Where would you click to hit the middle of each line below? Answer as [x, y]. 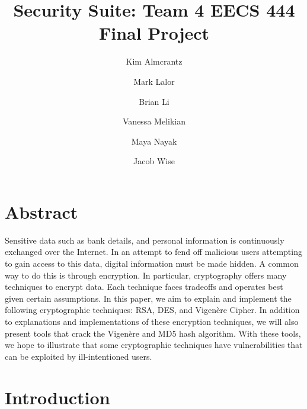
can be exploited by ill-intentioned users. [79, 356]
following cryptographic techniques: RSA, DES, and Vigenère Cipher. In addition [152, 310]
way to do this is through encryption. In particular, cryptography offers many [146, 275]
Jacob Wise [154, 161]
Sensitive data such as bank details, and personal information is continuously [145, 240]
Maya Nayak [154, 141]
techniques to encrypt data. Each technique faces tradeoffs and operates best [144, 287]
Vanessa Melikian [154, 121]
